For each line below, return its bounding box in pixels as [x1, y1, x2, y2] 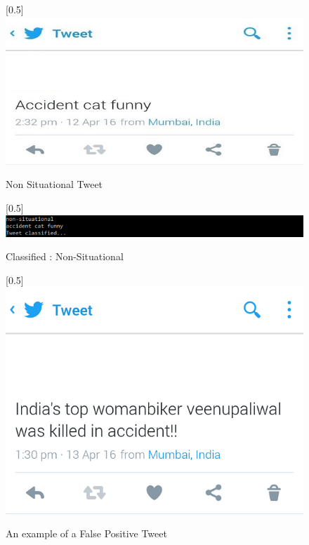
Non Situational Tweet [6, 177, 103, 191]
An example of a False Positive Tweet [6, 526, 167, 541]
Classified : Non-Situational [6, 249, 124, 264]
